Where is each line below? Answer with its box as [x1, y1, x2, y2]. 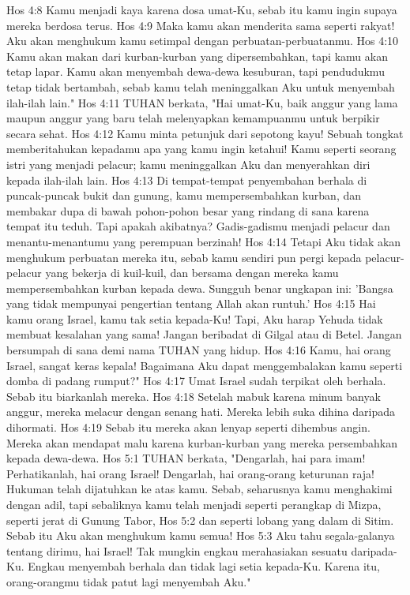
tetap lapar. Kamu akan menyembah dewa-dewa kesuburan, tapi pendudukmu [6, 63, 385, 80]
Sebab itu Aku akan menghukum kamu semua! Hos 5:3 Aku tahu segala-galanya [6, 527, 395, 544]
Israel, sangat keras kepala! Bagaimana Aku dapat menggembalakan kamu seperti [6, 357, 403, 373]
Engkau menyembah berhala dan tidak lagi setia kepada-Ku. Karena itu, [28, 558, 380, 574]
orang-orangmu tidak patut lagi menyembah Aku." [6, 573, 251, 589]
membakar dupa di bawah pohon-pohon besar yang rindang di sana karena [6, 202, 370, 219]
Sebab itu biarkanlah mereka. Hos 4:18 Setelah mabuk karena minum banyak [6, 387, 381, 404]
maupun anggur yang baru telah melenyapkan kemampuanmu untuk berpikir [6, 110, 380, 126]
